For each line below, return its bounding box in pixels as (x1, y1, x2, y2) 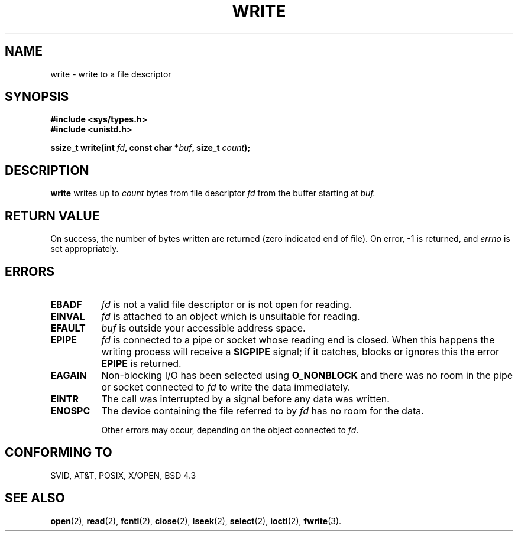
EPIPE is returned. (101, 357, 182, 369)
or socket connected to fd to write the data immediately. (101, 381, 351, 393)
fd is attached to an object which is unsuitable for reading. (101, 310, 360, 322)
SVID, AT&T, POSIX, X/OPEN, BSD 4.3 (50, 470, 196, 480)
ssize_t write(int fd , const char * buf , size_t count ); (50, 142, 251, 153)
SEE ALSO (5, 490, 65, 506)
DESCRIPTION (5, 163, 89, 178)
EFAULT (50, 321, 86, 334)
